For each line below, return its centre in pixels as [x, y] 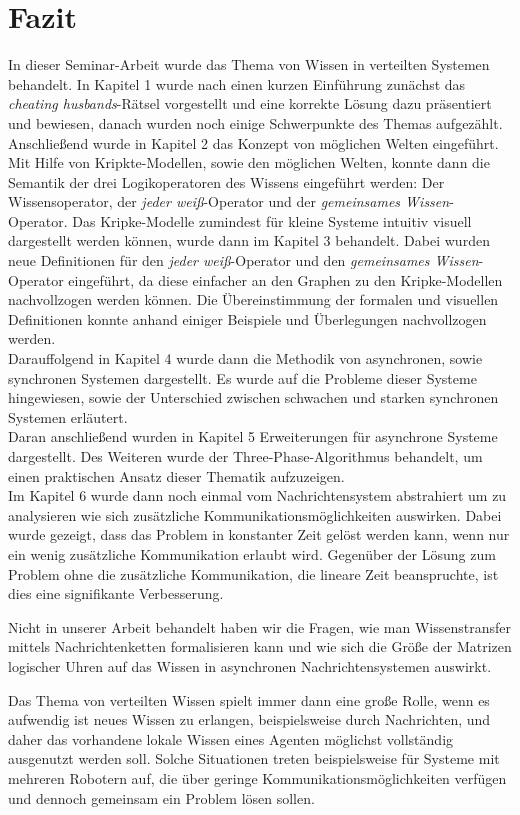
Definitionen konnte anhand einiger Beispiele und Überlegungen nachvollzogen [247, 318]
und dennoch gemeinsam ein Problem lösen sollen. [161, 797]
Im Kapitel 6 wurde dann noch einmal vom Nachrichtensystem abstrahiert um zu [257, 495]
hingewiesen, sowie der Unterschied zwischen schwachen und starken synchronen [253, 397]
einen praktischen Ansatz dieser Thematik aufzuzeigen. [176, 475]
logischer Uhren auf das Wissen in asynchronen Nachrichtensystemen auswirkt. [250, 665]
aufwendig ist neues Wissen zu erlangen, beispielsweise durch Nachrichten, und [249, 719]
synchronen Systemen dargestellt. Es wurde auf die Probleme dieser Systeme [242, 377]
